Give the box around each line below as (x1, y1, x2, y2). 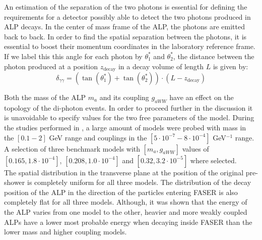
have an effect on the (169, 92, 234, 103)
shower (4, 177, 25, 187)
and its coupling (99, 92, 149, 103)
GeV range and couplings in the (49, 132, 147, 142)
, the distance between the (173, 51, 254, 61)
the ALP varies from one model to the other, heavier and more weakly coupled (4, 206, 247, 217)
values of (182, 143, 209, 154)
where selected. (190, 155, 237, 165)
